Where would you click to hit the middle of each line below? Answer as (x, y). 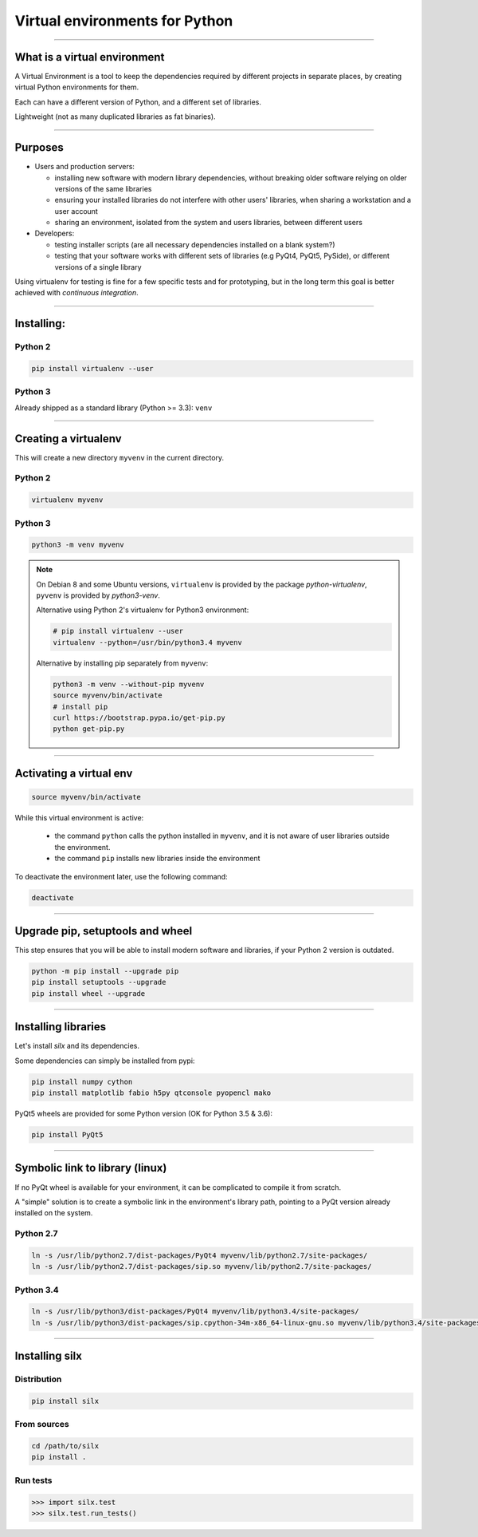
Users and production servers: (85, 167)
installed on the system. (54, 1213)
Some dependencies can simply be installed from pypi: (105, 1061)
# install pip (80, 707)
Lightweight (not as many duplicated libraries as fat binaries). (115, 117)
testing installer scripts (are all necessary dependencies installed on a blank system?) (195, 244)
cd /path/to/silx (65, 1446)
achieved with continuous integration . (76, 293)
